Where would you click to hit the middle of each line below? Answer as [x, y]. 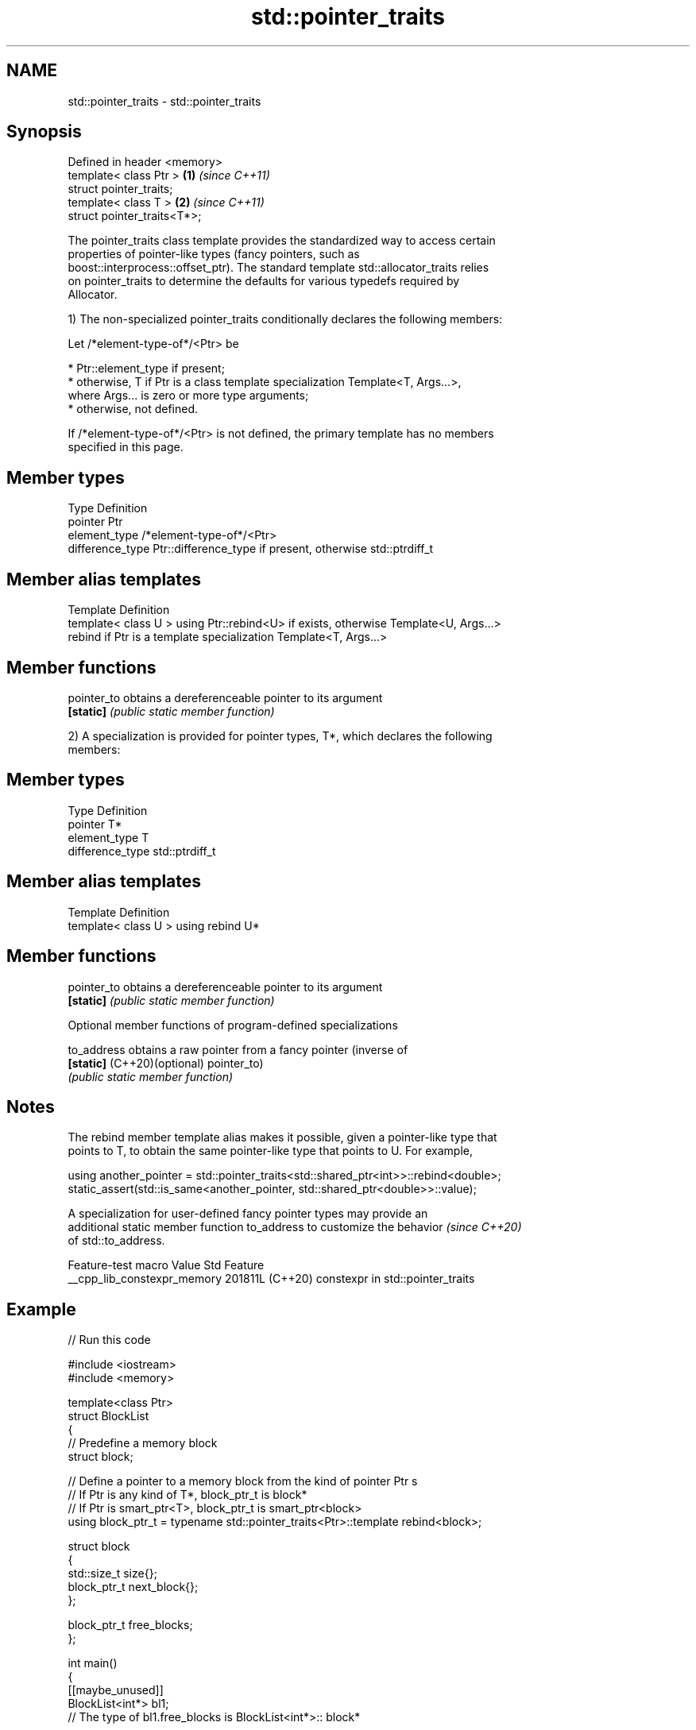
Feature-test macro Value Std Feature [166, 1265]
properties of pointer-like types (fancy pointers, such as [214, 254]
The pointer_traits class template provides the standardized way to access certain [282, 241]
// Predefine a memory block [143, 1443]
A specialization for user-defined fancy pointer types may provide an [248, 1214]
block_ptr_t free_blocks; [130, 1625]
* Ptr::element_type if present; [146, 369]
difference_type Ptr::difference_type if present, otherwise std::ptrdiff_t [251, 549]
